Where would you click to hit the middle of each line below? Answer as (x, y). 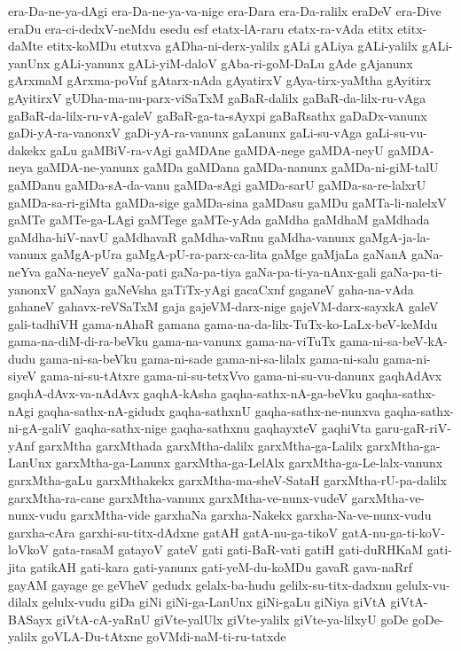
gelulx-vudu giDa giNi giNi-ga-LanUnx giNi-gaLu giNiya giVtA (214, 602)
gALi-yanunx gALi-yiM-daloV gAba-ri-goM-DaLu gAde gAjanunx (234, 63)
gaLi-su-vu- (396, 133)
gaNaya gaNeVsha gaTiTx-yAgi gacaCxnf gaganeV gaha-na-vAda (237, 289)
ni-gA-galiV (39, 428)
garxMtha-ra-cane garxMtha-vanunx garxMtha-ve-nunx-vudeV (178, 497)
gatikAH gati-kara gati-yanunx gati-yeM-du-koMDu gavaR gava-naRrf (222, 567)
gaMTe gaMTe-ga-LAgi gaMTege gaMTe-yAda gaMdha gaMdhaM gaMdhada (219, 220)
